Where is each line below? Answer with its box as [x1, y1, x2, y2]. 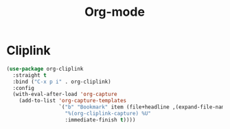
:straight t [12, 71, 47, 79]
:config [12, 84, 35, 91]
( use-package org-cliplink [6, 65, 84, 72]
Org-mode [84, 4, 146, 20]
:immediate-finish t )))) [65, 116, 136, 124]
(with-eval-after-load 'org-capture [12, 91, 117, 98]
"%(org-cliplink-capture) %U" [65, 110, 152, 117]
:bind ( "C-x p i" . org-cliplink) [12, 78, 111, 85]
